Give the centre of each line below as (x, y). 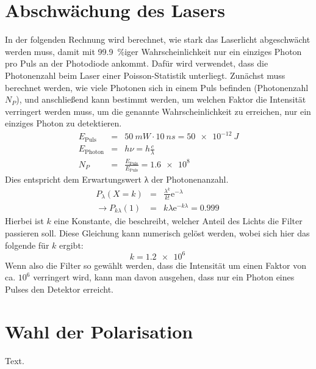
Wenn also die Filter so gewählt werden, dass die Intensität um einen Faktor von (156, 265)
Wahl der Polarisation (99, 331)
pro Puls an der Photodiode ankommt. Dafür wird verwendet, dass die (137, 63)
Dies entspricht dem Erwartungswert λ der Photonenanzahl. (117, 179)
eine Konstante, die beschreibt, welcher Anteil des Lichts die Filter (178, 221)
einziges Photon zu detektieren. (63, 123)
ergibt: (71, 245)
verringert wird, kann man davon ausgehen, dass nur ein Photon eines (164, 277)
